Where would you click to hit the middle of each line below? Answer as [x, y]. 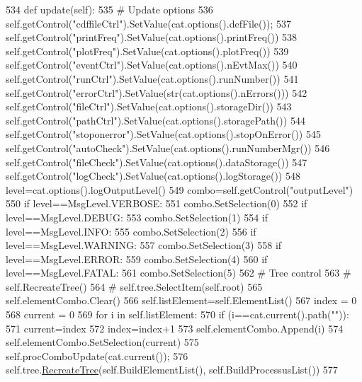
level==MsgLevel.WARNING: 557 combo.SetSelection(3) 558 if [144, 245]
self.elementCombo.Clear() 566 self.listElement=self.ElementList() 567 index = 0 [181, 300]
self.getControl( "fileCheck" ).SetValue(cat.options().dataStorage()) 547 [157, 162]
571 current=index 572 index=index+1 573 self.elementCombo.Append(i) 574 [175, 328]
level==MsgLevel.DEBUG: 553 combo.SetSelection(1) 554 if [137, 217]
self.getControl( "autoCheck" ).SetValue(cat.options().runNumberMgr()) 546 [168, 147]
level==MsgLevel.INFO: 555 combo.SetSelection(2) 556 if [131, 231]
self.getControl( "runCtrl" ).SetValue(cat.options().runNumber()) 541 [152, 78]
